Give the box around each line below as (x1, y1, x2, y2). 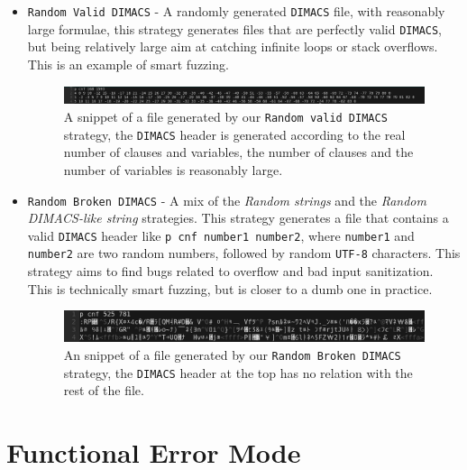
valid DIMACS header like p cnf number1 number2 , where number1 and (27, 226, 415, 244)
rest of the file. (63, 381, 144, 400)
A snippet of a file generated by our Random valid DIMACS (63, 107, 388, 126)
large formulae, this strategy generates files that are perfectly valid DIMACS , (27, 19, 443, 38)
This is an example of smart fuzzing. (27, 54, 229, 73)
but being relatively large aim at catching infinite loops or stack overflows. (27, 37, 438, 56)
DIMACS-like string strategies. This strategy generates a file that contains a (27, 208, 449, 227)
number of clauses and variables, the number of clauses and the (63, 143, 414, 161)
